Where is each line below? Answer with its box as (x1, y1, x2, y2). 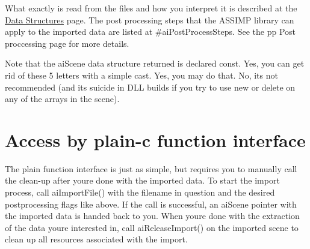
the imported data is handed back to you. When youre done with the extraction (5, 209, 300, 222)
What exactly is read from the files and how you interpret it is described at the (5, 2, 297, 14)
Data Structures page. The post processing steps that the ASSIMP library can (5, 13, 294, 26)
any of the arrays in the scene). (5, 92, 120, 105)
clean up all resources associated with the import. (5, 233, 188, 245)
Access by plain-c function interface (5, 127, 306, 152)
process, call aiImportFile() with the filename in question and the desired (5, 186, 275, 199)
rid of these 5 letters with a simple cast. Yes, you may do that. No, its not (5, 68, 278, 81)
